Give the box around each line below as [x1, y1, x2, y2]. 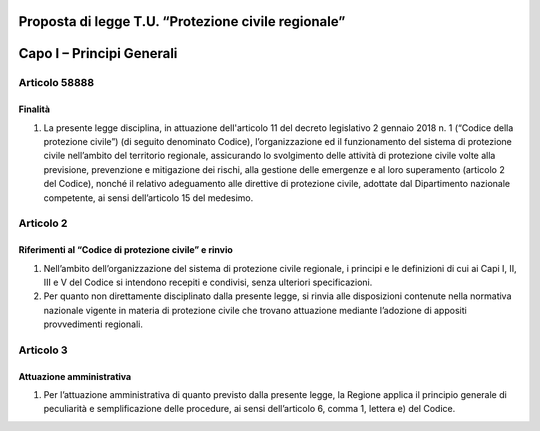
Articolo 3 [18, 343, 69, 357]
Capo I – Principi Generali [18, 45, 178, 62]
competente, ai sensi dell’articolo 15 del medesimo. [43, 191, 254, 204]
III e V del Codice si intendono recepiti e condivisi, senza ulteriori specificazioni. [43, 276, 373, 288]
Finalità [18, 103, 50, 115]
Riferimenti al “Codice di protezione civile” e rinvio [18, 244, 234, 256]
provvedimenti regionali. [43, 318, 144, 330]
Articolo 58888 [18, 76, 95, 90]
